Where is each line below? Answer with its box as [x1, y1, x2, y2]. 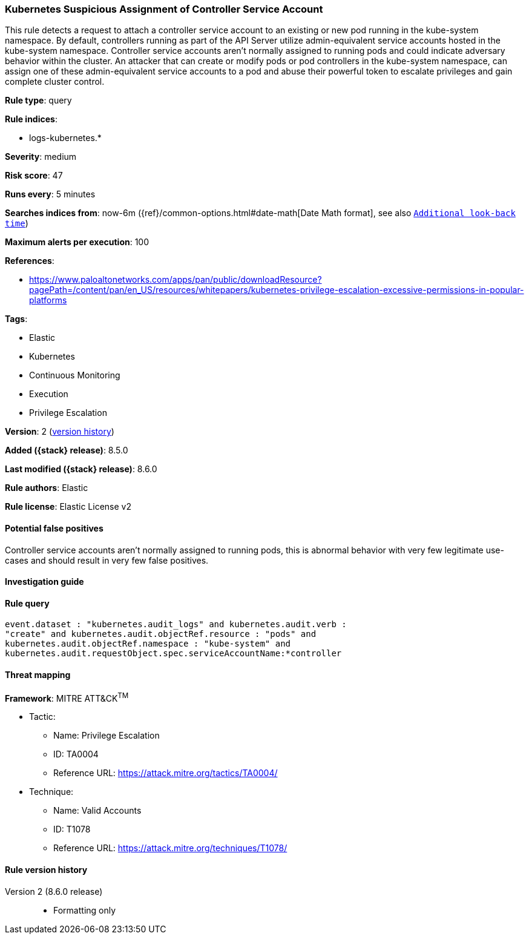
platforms [29, 295, 67, 306]
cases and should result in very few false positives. [5, 555, 209, 565]
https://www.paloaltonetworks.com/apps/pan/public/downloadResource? [29, 274, 322, 285]
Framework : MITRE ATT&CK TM [5, 691, 129, 703]
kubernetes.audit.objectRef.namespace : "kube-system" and [5, 639, 291, 649]
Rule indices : [5, 114, 57, 125]
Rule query [5, 598, 50, 608]
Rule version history [5, 864, 88, 875]
